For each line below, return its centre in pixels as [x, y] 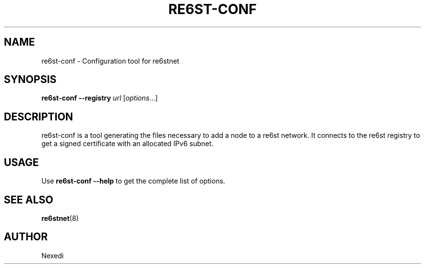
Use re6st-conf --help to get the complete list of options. [133, 181]
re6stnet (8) [60, 218]
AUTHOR [26, 237]
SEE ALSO [29, 200]
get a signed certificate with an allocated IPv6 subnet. [127, 144]
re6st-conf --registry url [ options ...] [100, 98]
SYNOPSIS [30, 80]
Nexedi [53, 255]
